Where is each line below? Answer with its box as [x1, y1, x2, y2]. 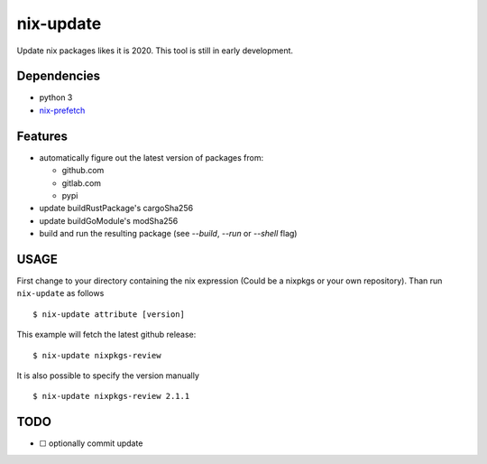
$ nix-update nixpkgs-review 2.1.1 [32, 391, 190, 402]
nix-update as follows [16, 288, 105, 299]
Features [16, 128, 68, 144]
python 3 [39, 92, 73, 103]
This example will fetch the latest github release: [16, 329, 197, 340]
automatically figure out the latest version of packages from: [39, 152, 264, 162]
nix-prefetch [39, 105, 86, 116]
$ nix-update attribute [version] [32, 309, 185, 320]
